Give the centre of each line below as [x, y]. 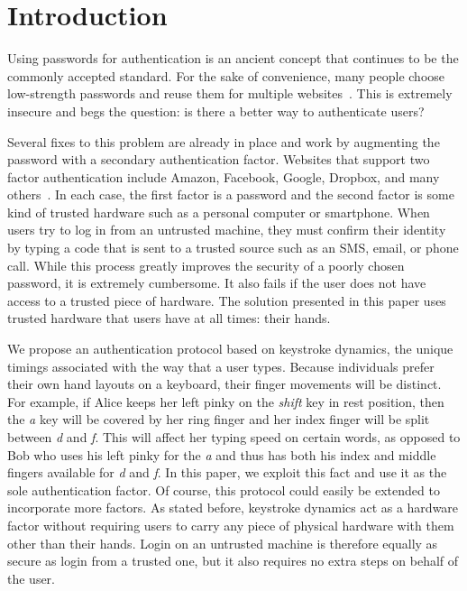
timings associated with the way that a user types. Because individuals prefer [221, 366]
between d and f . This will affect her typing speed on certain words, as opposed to [234, 437]
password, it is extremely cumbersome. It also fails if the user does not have [217, 283]
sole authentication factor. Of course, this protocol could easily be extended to [224, 489]
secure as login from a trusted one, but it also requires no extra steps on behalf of [233, 561]
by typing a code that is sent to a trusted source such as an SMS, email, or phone [233, 248]
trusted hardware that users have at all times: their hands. [169, 318]
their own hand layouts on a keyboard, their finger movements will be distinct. [224, 384]
